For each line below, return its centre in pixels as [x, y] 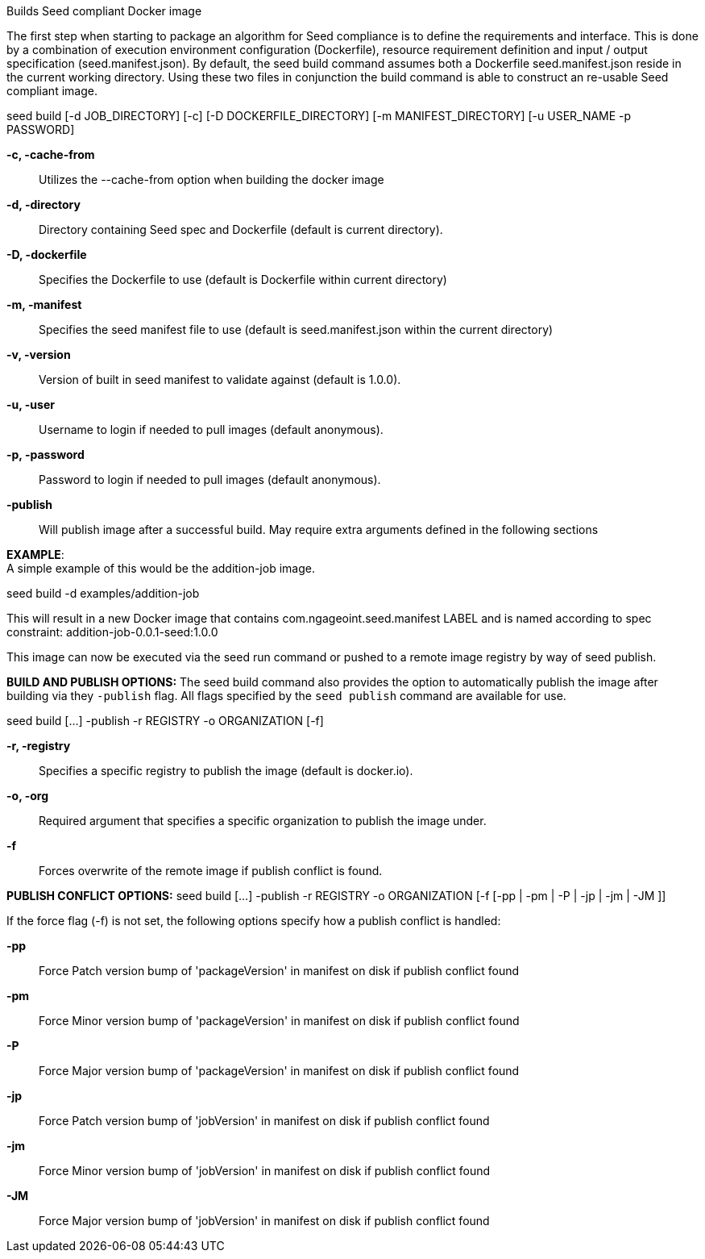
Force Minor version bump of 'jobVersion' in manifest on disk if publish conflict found [265, 1171]
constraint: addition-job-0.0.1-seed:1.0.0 [112, 632]
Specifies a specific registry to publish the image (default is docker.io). [226, 771]
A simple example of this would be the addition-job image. [161, 568]
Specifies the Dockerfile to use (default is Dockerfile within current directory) [243, 279]
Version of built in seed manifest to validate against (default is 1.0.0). [220, 379]
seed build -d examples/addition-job [103, 593]
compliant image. [52, 91]
